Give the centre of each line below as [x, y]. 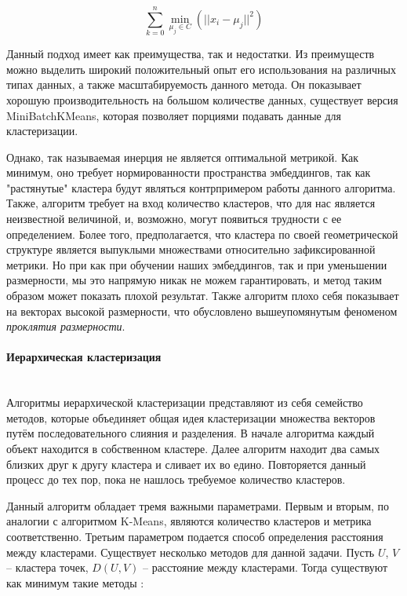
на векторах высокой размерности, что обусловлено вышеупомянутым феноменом [202, 311]
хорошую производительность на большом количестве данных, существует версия [202, 99]
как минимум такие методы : [75, 582]
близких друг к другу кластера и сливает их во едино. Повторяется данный [186, 464]
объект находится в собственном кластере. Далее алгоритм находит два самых [193, 448]
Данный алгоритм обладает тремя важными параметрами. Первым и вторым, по [198, 505]
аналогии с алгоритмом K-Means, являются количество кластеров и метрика [189, 521]
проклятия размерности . [66, 326]
